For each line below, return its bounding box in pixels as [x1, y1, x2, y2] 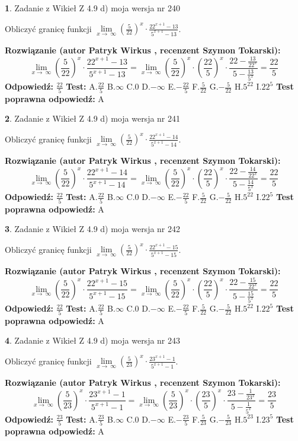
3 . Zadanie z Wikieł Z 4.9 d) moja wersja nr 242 [5, 223, 181, 235]
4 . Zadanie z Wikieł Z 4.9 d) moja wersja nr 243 [5, 334, 181, 347]
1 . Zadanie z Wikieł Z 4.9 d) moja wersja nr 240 [5, 2, 181, 14]
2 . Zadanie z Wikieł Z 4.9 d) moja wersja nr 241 [5, 112, 181, 125]
